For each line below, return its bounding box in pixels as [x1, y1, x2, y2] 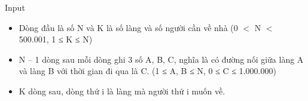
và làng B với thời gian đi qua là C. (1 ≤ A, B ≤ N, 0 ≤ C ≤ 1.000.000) [19, 65, 276, 77]
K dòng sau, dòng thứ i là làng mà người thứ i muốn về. [19, 84, 225, 97]
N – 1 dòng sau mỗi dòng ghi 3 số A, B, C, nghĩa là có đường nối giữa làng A [19, 53, 304, 65]
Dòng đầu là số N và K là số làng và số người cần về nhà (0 [19, 21, 238, 33]
